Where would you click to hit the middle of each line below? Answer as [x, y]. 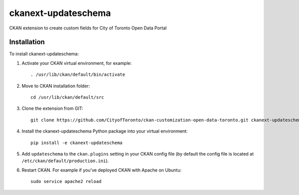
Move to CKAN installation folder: [56, 86]
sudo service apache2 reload [66, 182]
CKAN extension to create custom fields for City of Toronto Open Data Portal [88, 28]
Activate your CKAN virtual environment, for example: [77, 63]
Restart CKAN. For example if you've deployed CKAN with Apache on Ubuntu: [102, 170]
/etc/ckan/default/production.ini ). [65, 161]
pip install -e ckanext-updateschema [77, 143]
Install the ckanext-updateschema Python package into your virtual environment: [105, 131]
